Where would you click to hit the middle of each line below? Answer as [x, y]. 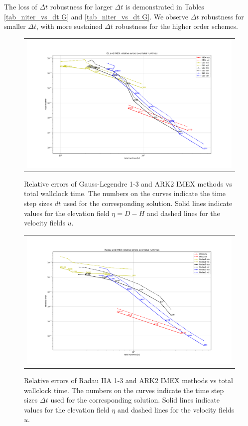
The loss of [21, 6]
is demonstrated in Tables [165, 6]
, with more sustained [69, 26]
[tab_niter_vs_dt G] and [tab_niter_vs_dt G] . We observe [96, 16]
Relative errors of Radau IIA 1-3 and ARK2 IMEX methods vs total [128, 380]
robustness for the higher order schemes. [177, 26]
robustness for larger [81, 6]
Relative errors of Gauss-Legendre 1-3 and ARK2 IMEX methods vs [128, 183]
